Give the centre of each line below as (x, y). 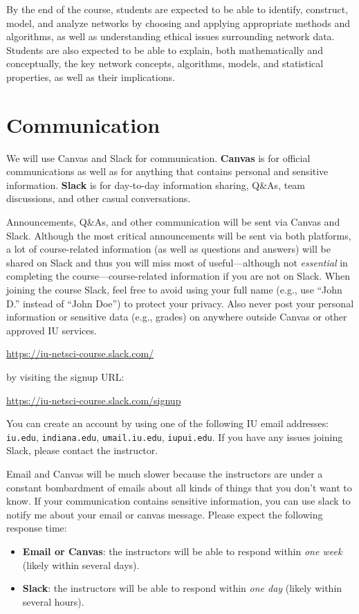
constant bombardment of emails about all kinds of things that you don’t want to (179, 487)
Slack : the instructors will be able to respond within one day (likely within (182, 588)
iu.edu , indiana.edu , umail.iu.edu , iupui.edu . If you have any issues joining (175, 436)
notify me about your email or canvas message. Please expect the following (165, 514)
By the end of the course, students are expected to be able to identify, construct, (177, 9)
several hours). (53, 601)
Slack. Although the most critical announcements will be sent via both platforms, (179, 235)
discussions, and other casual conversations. (99, 198)
